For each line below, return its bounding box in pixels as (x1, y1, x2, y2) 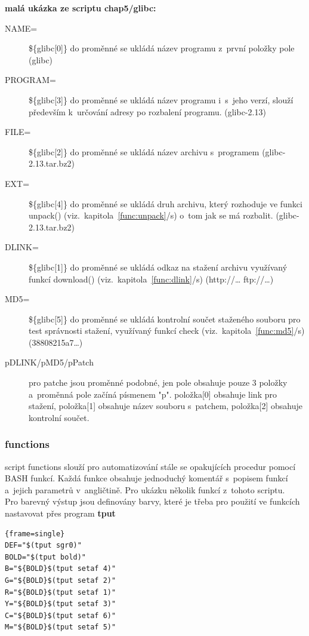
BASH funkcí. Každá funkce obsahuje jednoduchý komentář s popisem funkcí (5, 472, 288, 484)
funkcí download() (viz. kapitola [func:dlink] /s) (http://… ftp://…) (29, 272, 274, 285)
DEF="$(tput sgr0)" (5, 541, 82, 550)
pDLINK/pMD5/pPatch (5, 356, 94, 368)
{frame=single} (5, 529, 65, 538)
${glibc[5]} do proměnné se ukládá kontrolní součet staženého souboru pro (29, 312, 301, 325)
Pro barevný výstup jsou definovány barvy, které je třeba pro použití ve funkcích (5, 495, 300, 508)
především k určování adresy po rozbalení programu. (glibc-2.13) (29, 105, 266, 118)
